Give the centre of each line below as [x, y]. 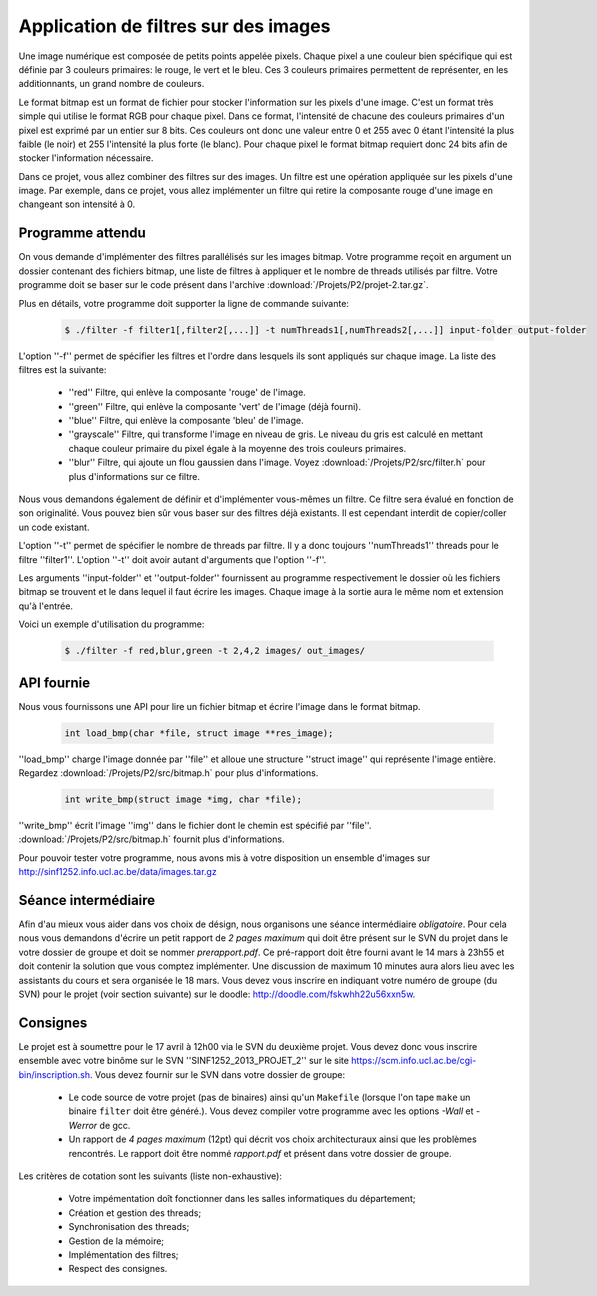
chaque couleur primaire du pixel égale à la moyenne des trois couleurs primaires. [237, 448]
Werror [83, 1125]
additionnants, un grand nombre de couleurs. [111, 84]
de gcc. [115, 1125]
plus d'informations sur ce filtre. [134, 476]
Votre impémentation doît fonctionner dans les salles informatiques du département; [242, 1199]
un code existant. [54, 527]
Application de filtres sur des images [174, 26]
